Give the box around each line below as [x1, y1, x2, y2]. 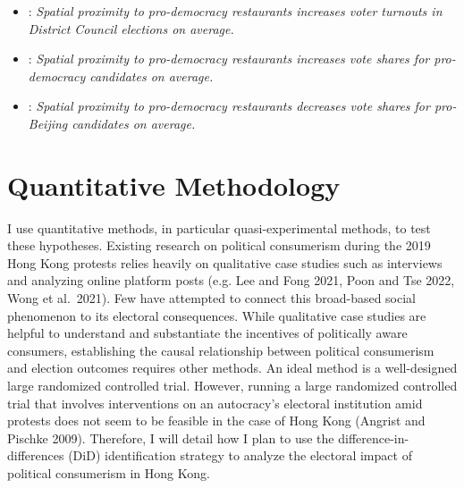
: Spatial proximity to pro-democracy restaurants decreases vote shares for [28, 97, 430, 115]
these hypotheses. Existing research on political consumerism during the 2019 [7, 236, 431, 255]
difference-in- [338, 428, 409, 447]
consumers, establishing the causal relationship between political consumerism [7, 341, 434, 359]
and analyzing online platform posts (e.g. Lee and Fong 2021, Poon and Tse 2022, [7, 271, 455, 290]
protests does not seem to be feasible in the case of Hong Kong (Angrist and [7, 411, 426, 430]
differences [7, 446, 64, 465]
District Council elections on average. [28, 19, 234, 38]
